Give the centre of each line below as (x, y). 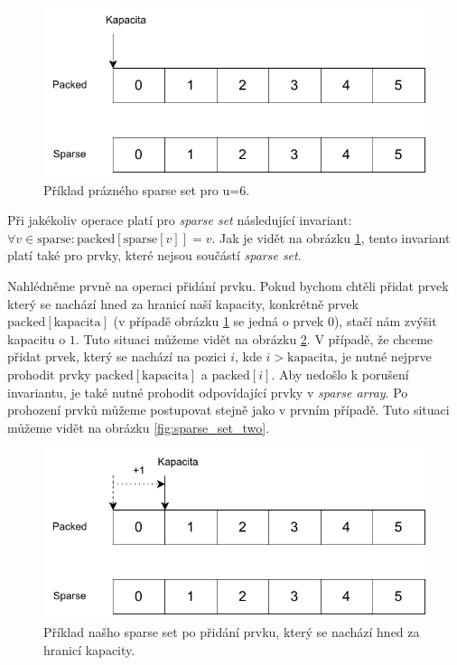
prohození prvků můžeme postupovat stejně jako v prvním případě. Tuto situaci (228, 410)
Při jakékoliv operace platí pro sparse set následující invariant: (180, 220)
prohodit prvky (49, 374)
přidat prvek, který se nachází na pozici (117, 356)
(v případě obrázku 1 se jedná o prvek (219, 321)
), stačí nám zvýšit (385, 321)
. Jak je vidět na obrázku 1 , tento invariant (331, 237)
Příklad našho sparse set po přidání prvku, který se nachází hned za (232, 631)
